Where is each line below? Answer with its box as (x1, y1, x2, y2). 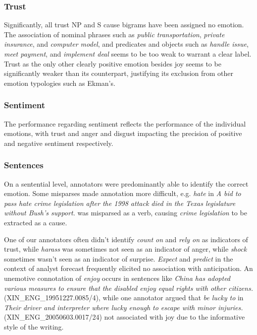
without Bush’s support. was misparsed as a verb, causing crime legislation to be (4, 207, 247, 218)
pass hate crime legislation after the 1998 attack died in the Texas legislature (4, 198, 236, 208)
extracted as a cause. (4, 217, 67, 227)
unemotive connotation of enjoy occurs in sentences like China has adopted (4, 272, 231, 283)
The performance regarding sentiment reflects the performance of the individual (4, 118, 246, 129)
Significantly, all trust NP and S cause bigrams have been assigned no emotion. (4, 19, 244, 30)
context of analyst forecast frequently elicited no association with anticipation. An (4, 263, 253, 273)
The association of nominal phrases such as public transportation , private (4, 29, 225, 39)
